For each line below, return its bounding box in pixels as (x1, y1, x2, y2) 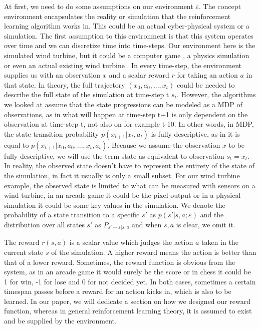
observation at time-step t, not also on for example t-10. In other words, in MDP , (4, 119, 254, 129)
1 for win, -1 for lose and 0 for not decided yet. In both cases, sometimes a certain (4, 276, 256, 286)
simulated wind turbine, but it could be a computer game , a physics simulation (4, 50, 249, 60)
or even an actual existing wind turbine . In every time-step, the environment (4, 60, 241, 70)
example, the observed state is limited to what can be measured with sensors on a (4, 180, 255, 190)
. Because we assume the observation (107, 139, 220, 150)
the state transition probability (4, 128, 99, 139)
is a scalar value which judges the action (69, 237, 193, 247)
